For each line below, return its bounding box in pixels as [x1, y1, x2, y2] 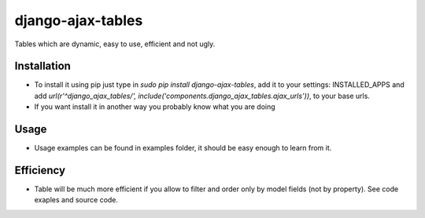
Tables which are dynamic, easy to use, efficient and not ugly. [14, 39, 216, 49]
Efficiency [14, 163, 66, 176]
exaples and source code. [34, 195, 118, 205]
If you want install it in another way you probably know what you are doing [34, 102, 275, 111]
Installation [14, 60, 71, 73]
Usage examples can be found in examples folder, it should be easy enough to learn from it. [34, 144, 332, 153]
